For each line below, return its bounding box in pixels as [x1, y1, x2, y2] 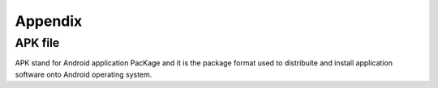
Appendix [15, 12, 83, 30]
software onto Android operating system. [15, 69, 152, 79]
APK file [15, 36, 60, 50]
